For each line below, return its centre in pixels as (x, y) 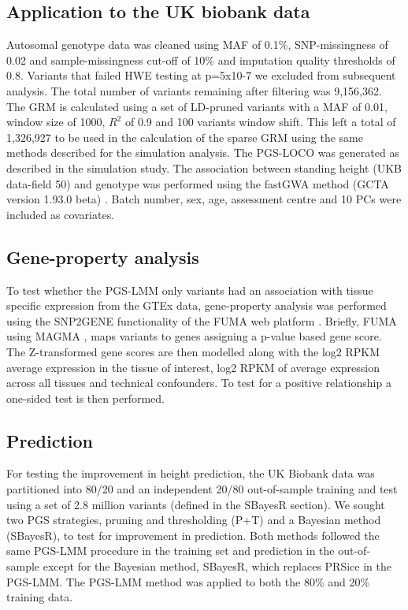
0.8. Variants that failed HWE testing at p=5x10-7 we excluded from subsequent (201, 75)
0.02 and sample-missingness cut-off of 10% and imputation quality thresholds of (201, 60)
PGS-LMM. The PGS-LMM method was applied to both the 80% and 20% (188, 581)
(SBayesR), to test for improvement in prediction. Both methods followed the (193, 535)
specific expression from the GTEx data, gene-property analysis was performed (197, 305)
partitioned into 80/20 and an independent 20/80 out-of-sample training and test (202, 489)
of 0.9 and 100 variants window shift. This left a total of (260, 122)
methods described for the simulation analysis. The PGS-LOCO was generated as (203, 152)
